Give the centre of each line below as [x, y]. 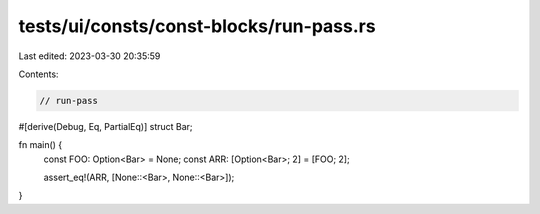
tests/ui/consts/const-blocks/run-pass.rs [197, 26]
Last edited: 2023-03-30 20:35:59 [89, 56]
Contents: [38, 74]
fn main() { [40, 145]
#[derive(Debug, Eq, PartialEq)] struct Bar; [106, 126]
